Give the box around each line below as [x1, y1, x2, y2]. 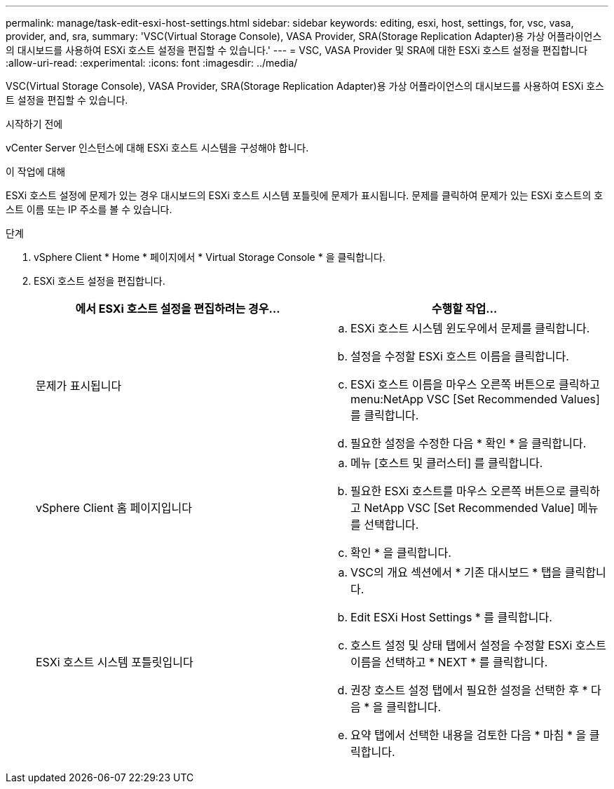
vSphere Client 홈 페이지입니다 [36, 501, 192, 515]
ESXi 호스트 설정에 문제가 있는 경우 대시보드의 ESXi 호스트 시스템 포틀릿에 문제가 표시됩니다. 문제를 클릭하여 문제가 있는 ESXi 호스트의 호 [6, 189, 603, 201]
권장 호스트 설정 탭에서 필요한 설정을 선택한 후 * [350, 683, 588, 697]
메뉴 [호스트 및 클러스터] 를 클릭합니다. [350, 456, 543, 470]
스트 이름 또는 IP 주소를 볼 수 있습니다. [6, 203, 172, 215]
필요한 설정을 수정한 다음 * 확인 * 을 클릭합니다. [350, 436, 587, 450]
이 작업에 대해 [6, 166, 66, 177]
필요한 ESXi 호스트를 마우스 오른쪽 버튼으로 [350, 484, 566, 498]
